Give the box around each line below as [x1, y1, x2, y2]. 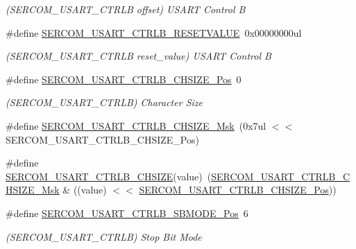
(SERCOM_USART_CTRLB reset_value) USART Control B [6, 49, 271, 63]
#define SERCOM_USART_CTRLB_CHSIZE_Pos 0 [6, 71, 241, 86]
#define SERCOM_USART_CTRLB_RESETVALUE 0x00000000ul [6, 25, 302, 40]
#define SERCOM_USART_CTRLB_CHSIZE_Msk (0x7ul [6, 118, 266, 132]
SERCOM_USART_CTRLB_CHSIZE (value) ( [6, 169, 212, 183]
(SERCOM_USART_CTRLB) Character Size [6, 95, 203, 110]
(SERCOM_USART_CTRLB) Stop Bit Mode [6, 229, 202, 243]
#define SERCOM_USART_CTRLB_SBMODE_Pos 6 [6, 205, 248, 220]
